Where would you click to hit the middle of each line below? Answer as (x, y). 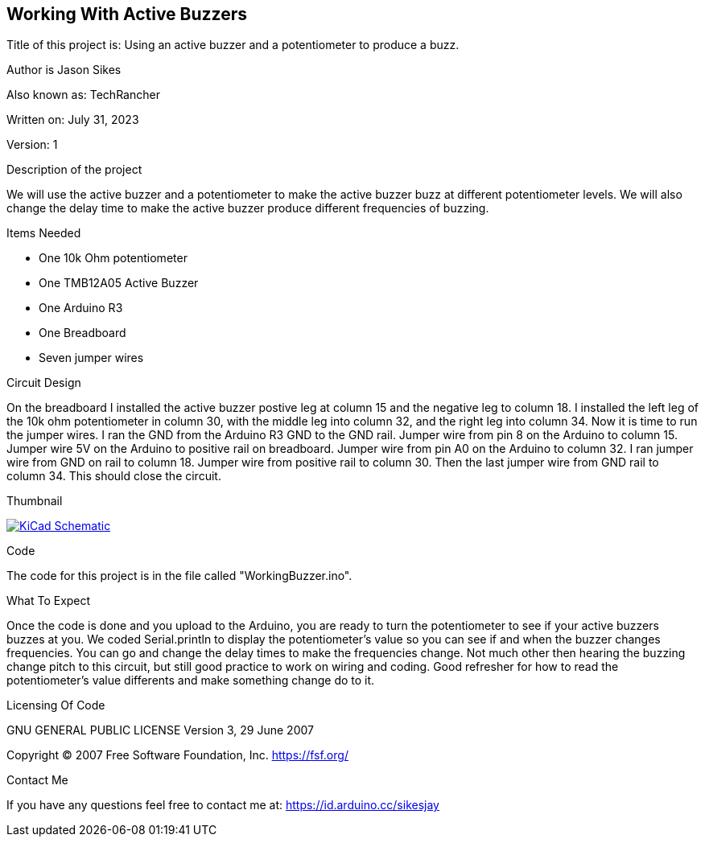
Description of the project (74, 170)
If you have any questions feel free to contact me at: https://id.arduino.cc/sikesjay (223, 805)
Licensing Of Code (56, 705)
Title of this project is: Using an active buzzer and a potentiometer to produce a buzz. (233, 45)
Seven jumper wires (91, 358)
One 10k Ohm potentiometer (113, 258)
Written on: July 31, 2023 (73, 120)
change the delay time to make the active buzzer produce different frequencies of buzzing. (248, 208)
